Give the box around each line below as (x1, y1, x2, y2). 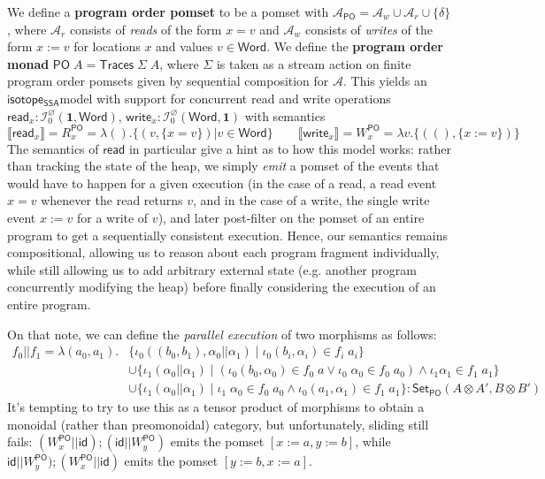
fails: (7, 432, 33, 451)
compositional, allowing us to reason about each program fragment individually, (7, 243, 440, 262)
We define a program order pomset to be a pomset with (7, 3, 329, 20)
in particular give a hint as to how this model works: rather (128, 139, 451, 157)
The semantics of (7, 139, 99, 157)
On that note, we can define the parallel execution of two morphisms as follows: (7, 324, 437, 343)
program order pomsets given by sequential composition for (7, 72, 329, 90)
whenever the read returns (41, 191, 183, 209)
